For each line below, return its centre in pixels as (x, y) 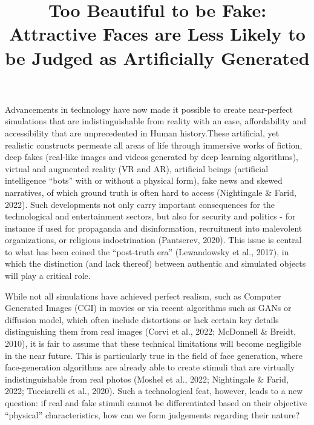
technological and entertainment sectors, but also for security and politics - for (150, 216)
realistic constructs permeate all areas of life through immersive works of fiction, (154, 145)
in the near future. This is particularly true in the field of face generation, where (154, 355)
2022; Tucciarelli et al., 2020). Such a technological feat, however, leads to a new (154, 391)
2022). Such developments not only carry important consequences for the (140, 204)
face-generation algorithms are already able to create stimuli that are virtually (150, 367)
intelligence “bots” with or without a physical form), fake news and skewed (144, 180)
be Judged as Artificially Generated (157, 57)
